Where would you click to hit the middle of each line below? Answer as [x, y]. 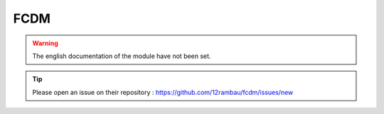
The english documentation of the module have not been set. [122, 56]
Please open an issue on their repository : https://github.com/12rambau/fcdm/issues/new [163, 92]
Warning [45, 43]
